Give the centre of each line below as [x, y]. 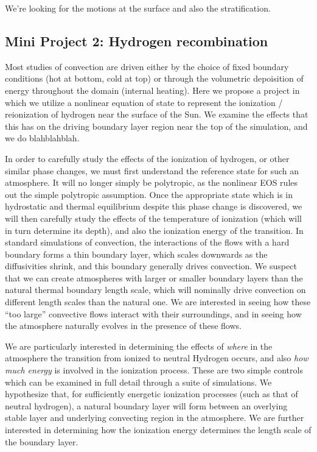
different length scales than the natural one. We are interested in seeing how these [158, 302]
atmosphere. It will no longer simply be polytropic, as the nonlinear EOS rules [152, 182]
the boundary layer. [42, 441]
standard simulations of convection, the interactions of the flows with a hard [147, 242]
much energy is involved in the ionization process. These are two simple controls [154, 370]
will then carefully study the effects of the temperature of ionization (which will [153, 218]
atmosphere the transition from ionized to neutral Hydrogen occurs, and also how [157, 358]
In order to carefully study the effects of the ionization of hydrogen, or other [147, 158]
